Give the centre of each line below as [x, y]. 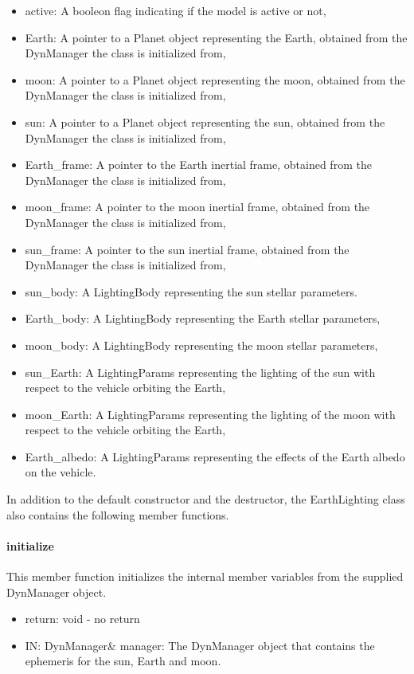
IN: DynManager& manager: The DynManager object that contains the [200, 645]
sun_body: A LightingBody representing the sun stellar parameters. [191, 291]
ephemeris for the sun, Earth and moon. [123, 661]
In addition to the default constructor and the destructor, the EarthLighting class [206, 499]
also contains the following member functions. [118, 514]
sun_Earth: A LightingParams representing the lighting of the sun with [200, 372]
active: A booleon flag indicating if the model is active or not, [176, 10]
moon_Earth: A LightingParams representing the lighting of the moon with [210, 414]
